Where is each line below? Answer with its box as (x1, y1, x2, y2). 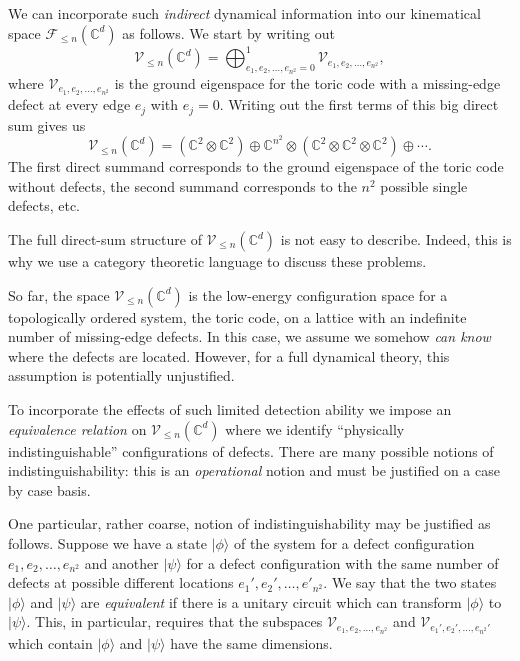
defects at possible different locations (8, 572, 234, 593)
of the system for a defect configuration (233, 532, 475, 553)
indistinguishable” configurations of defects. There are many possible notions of (8, 440, 494, 461)
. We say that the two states (323, 572, 497, 593)
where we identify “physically (225, 418, 405, 439)
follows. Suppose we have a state (8, 532, 207, 553)
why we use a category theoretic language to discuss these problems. (8, 251, 427, 271)
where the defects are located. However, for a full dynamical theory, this (8, 345, 450, 366)
